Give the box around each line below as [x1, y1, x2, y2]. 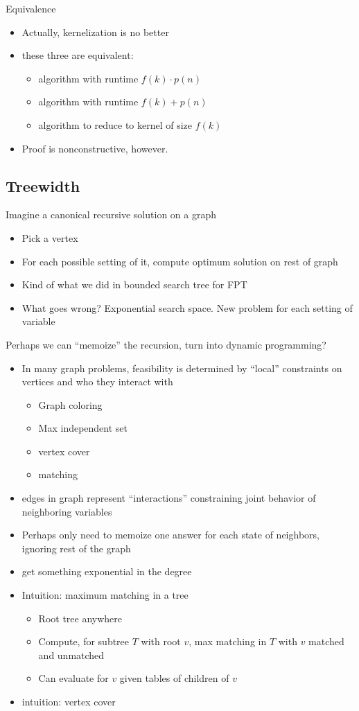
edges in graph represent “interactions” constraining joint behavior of [21, 491, 316, 505]
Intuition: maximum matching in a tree [21, 588, 189, 602]
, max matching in [189, 634, 267, 649]
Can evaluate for [38, 671, 109, 685]
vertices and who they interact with [21, 374, 173, 389]
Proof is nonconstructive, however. [21, 141, 168, 155]
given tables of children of [119, 671, 229, 685]
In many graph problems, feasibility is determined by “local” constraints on [21, 360, 342, 375]
